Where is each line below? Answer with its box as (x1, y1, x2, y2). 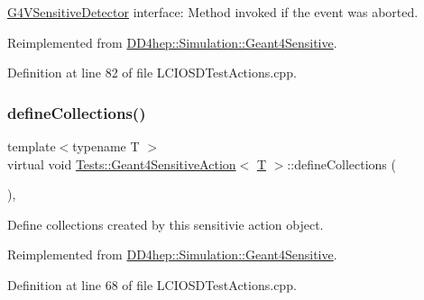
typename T (72, 137, 140, 155)
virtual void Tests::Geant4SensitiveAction (7, 154, 236, 173)
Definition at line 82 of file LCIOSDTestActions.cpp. (7, 63, 297, 82)
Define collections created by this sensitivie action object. (7, 214, 324, 233)
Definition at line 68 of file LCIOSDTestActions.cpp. (7, 275, 297, 294)
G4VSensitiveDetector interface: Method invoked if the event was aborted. (7, 3, 419, 21)
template (7, 137, 56, 155)
